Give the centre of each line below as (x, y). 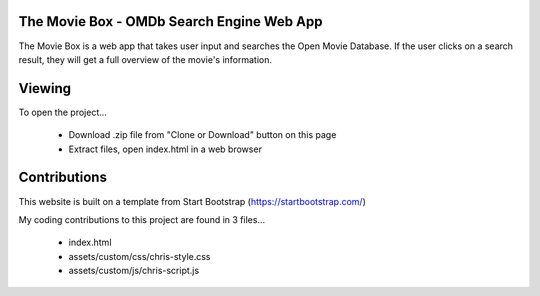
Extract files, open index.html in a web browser (165, 149)
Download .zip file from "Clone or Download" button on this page (202, 135)
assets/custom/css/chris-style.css (139, 256)
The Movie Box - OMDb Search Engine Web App (170, 21)
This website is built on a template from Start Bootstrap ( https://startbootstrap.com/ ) (192, 201)
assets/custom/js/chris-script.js (134, 271)
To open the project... (62, 112)
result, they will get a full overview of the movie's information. (145, 59)
